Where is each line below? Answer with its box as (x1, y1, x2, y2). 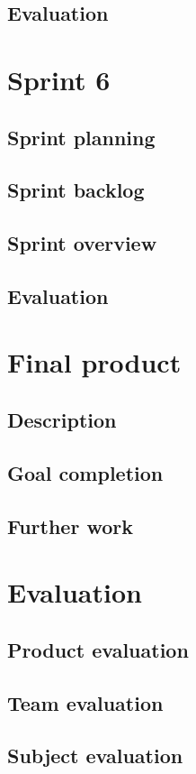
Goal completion (7, 458, 164, 486)
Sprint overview (7, 229, 157, 257)
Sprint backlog (7, 176, 145, 204)
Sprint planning (7, 123, 156, 151)
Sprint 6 (7, 60, 111, 97)
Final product (7, 344, 182, 381)
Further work (7, 511, 133, 539)
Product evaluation (7, 635, 189, 663)
